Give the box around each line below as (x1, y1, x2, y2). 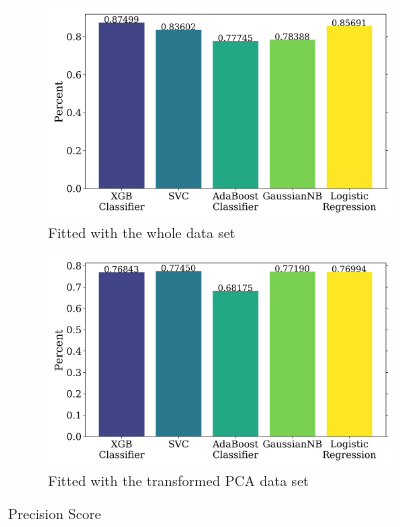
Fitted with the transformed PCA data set (48, 469, 309, 490)
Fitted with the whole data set (48, 221, 236, 242)
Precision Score (8, 503, 101, 524)
